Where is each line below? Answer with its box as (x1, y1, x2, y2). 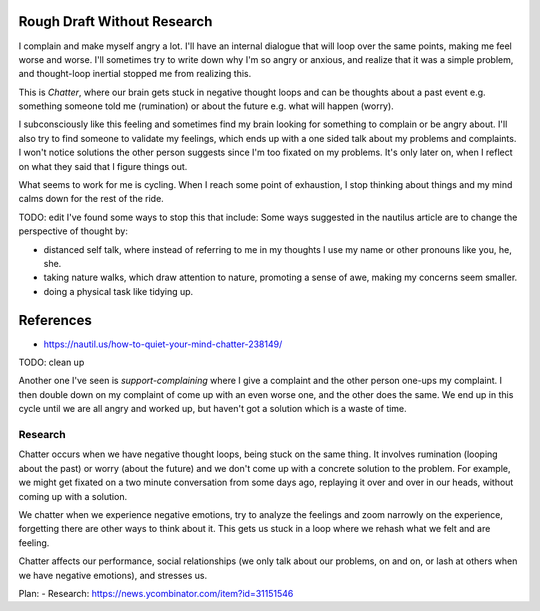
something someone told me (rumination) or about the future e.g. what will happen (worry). (18, 100, 394, 112)
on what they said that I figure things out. (18, 160, 188, 172)
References (18, 311, 92, 329)
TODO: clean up (18, 356, 85, 369)
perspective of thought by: (18, 225, 129, 237)
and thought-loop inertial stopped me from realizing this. (18, 68, 252, 80)
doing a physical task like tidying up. (43, 285, 194, 297)
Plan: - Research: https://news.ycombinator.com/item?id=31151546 (18, 587, 294, 599)
